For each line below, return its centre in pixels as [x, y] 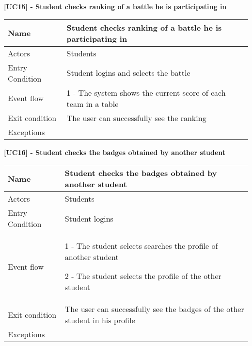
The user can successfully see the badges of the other [154, 309]
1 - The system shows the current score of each [146, 92]
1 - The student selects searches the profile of [141, 246]
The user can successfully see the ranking [136, 118]
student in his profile [100, 320]
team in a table [93, 104]
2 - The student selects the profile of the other [143, 276]
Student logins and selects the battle [128, 73]
